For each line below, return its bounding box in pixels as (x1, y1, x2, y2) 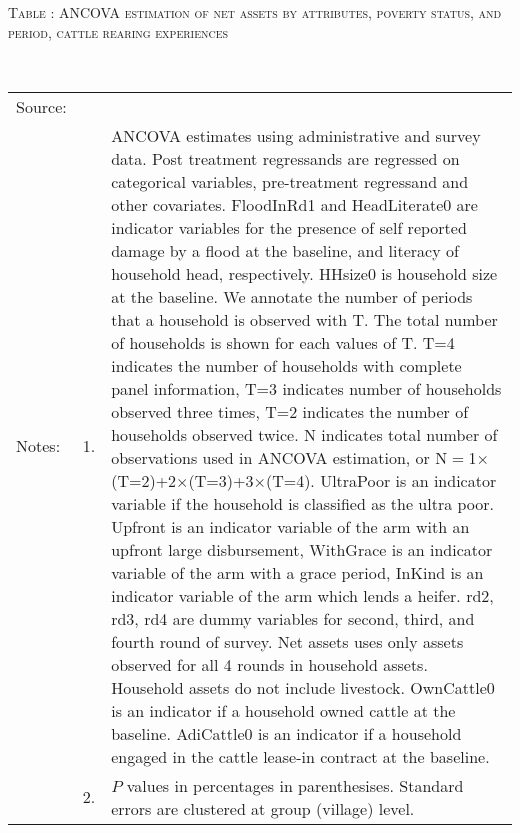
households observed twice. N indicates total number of (111, 422, 498, 446)
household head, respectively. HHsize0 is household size (111, 261, 498, 285)
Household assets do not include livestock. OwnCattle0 (111, 675, 495, 699)
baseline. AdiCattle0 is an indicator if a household (111, 721, 462, 745)
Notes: (16, 434, 61, 458)
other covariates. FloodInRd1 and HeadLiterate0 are (111, 192, 478, 216)
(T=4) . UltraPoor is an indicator (265, 468, 497, 492)
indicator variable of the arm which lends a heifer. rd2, (111, 583, 494, 607)
